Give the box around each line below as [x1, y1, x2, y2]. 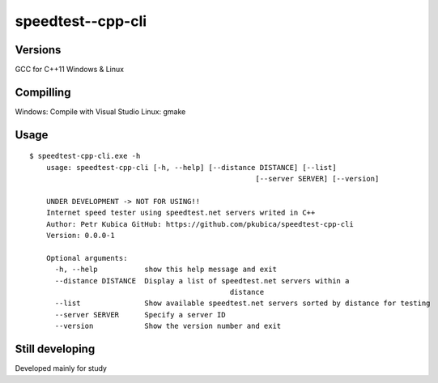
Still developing [15, 343, 96, 356]
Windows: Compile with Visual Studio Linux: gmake [15, 106, 186, 117]
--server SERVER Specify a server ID [54, 310, 226, 319]
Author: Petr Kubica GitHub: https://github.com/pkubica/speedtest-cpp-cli [45, 219, 354, 228]
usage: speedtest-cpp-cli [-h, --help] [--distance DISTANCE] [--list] [45, 163, 337, 172]
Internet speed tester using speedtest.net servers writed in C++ [45, 208, 316, 218]
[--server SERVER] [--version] [255, 174, 380, 184]
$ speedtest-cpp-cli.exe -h [29, 151, 141, 161]
